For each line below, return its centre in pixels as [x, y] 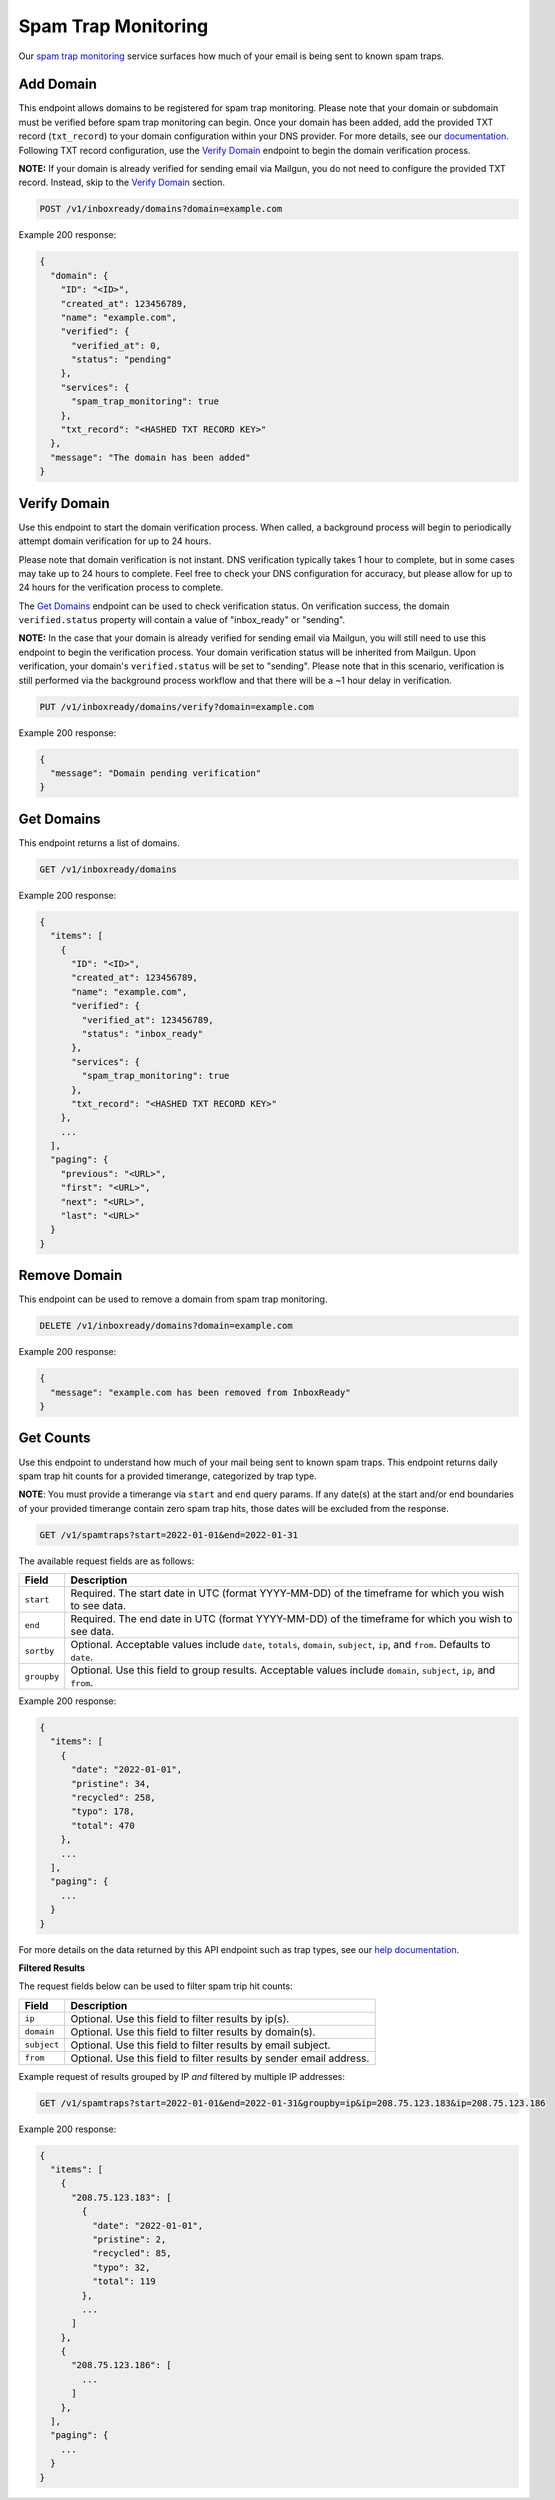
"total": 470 [103, 1825]
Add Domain [57, 84]
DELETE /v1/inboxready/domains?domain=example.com [166, 1326]
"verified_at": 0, [116, 345]
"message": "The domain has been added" [150, 457]
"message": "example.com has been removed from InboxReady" [200, 1392]
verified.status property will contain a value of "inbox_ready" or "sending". [182, 620]
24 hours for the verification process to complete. [121, 587]
